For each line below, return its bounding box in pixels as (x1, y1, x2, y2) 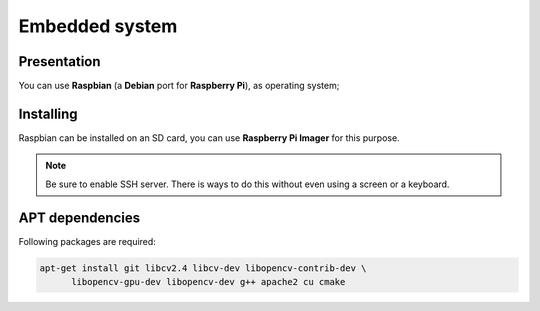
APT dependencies (18, 209, 140, 226)
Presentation (18, 53, 101, 70)
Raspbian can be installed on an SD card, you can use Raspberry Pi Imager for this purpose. (18, 131, 400, 144)
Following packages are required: (18, 235, 157, 247)
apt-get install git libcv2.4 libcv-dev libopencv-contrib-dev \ (39, 262, 367, 274)
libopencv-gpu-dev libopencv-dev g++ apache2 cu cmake (71, 276, 346, 288)
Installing (18, 105, 79, 122)
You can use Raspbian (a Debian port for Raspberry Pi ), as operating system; (18, 80, 340, 92)
